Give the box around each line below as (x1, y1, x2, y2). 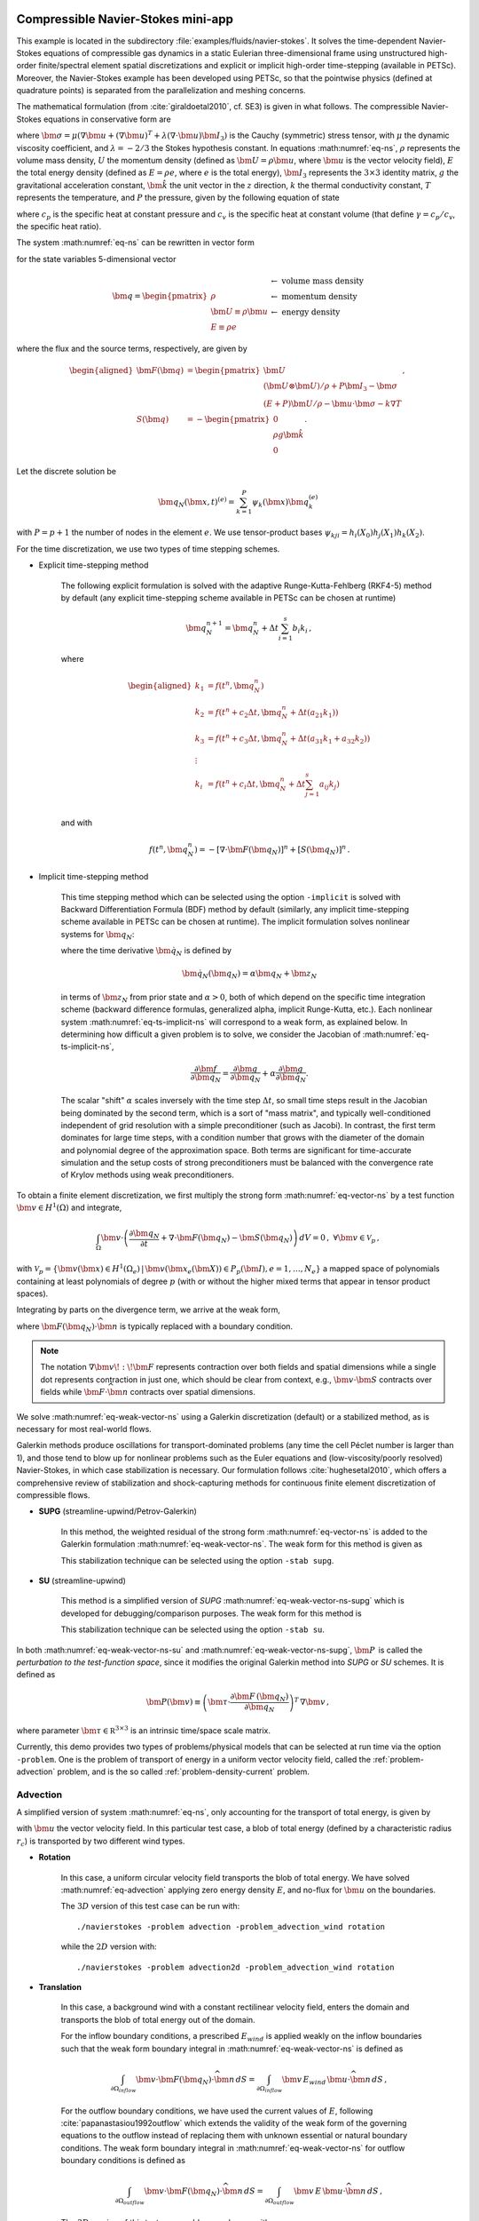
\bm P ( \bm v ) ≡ (145, 1697, 201, 1708)
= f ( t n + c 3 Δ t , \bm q (207, 732, 283, 745)
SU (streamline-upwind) (38, 1575, 126, 1586)
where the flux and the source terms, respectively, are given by (16, 343, 247, 354)
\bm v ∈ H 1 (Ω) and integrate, (16, 1201, 122, 1213)
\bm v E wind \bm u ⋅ (281, 2074, 350, 2087)
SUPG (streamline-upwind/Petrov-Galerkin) (38, 1506, 197, 1516)
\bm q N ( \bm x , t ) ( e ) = (158, 495, 235, 509)
